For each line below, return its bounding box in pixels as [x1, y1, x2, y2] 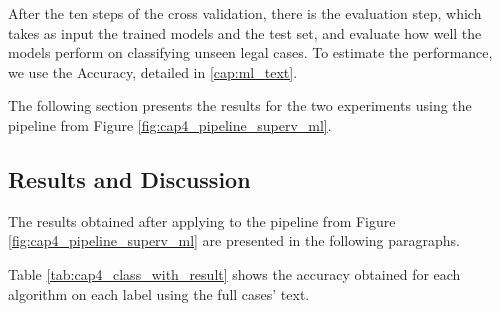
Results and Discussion [8, 163, 251, 194]
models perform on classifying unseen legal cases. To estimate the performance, [8, 42, 493, 63]
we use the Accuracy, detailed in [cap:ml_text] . [8, 61, 298, 82]
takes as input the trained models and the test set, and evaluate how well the [8, 22, 482, 43]
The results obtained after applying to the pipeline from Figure [8, 210, 396, 231]
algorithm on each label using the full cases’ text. [8, 283, 310, 304]
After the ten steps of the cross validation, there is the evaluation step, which [8, 3, 482, 23]
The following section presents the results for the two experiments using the [8, 95, 472, 116]
